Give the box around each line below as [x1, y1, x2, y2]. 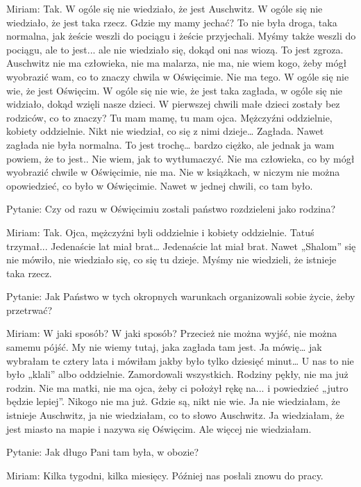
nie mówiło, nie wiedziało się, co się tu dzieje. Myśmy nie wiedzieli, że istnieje [6, 252, 337, 267]
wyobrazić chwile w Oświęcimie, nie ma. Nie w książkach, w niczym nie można [6, 165, 340, 179]
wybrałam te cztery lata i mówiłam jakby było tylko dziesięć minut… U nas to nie [6, 353, 354, 368]
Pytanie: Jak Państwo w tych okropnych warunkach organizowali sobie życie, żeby [6, 289, 355, 304]
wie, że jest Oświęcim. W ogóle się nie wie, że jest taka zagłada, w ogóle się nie [6, 83, 343, 97]
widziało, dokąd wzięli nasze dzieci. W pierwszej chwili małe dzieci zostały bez [6, 97, 340, 111]
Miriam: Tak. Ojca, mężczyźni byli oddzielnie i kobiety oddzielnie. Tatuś [6, 224, 314, 239]
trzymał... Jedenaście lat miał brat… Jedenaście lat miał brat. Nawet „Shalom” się [6, 238, 356, 253]
